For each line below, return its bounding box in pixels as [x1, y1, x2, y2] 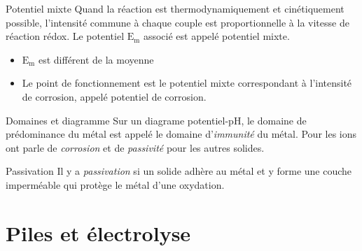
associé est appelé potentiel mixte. [143, 29, 290, 43]
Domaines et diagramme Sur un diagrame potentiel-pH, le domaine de [6, 113, 307, 127]
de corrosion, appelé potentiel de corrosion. [22, 89, 207, 103]
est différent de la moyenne [38, 52, 154, 66]
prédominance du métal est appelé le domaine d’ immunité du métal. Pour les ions [6, 127, 357, 141]
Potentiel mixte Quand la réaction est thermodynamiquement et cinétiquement [6, 1, 344, 15]
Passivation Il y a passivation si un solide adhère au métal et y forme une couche [6, 164, 352, 178]
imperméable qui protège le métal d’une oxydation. [6, 177, 225, 192]
